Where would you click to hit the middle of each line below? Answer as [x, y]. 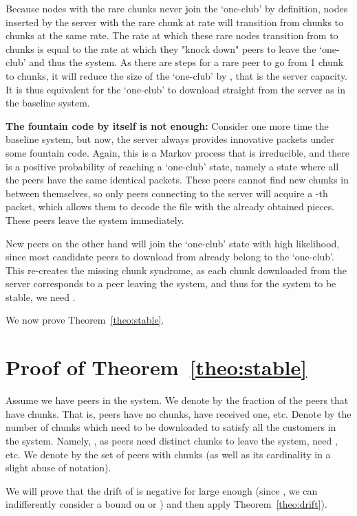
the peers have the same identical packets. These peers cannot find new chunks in [177, 180]
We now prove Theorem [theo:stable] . [85, 320]
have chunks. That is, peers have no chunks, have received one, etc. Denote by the [178, 413]
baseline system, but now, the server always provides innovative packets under [170, 139]
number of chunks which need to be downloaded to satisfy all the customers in [171, 427]
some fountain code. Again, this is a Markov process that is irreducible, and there [177, 152]
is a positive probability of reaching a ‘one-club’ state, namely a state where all [172, 166]
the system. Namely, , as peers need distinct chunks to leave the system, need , [172, 440]
